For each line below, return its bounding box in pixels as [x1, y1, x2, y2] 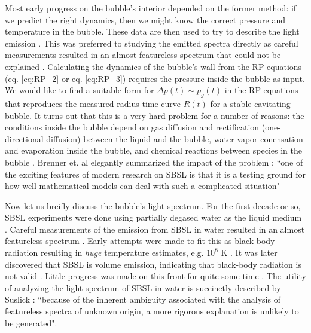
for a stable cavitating [210, 97, 291, 109]
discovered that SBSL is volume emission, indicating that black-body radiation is [5, 258, 301, 270]
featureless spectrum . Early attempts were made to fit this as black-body [5, 234, 275, 247]
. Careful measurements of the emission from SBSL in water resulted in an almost [5, 222, 305, 235]
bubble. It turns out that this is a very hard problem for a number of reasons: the [5, 109, 304, 121]
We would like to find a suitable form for [5, 84, 154, 96]
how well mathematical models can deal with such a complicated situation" [5, 179, 280, 192]
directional [5, 132, 44, 145]
